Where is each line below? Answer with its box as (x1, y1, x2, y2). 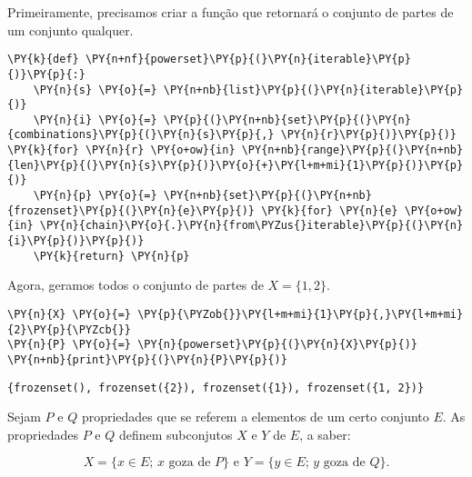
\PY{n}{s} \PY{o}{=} (33, 83, 157, 96)
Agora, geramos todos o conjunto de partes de (7, 275, 264, 294)
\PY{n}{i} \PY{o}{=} (33, 113, 157, 126)
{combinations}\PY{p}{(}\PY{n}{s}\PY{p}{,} (7, 128, 275, 142)
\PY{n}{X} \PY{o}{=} (7, 307, 132, 321)
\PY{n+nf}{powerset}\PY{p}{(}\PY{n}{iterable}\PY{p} (85, 53, 411, 66)
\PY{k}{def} (7, 53, 79, 66)
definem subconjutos (118, 424, 233, 443)
